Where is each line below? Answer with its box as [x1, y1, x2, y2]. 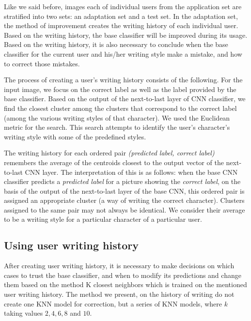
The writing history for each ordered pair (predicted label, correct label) [4, 148, 215, 158]
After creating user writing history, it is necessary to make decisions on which [4, 260, 235, 271]
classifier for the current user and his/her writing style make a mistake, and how [4, 48, 242, 59]
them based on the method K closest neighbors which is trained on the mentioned [4, 279, 247, 290]
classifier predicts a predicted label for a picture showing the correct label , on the [4, 176, 241, 186]
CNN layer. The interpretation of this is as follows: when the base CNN [25, 167, 238, 177]
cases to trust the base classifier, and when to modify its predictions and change [4, 270, 241, 280]
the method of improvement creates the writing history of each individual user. [4, 20, 238, 31]
